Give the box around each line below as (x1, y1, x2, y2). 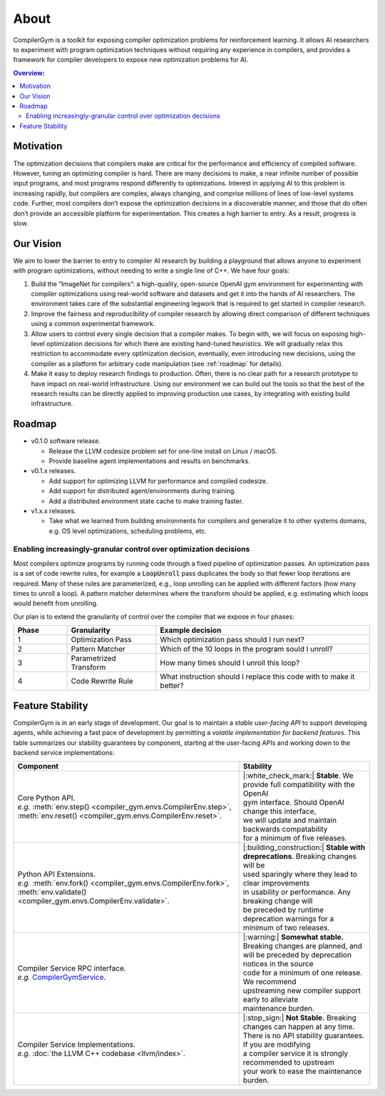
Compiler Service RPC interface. (17, 963, 126, 973)
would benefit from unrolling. (13, 599, 98, 608)
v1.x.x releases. (31, 507, 76, 515)
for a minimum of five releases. (242, 833, 347, 843)
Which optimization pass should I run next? (160, 635, 304, 645)
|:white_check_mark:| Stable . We (242, 771, 354, 781)
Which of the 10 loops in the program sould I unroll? (160, 644, 333, 654)
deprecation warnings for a (242, 914, 334, 924)
